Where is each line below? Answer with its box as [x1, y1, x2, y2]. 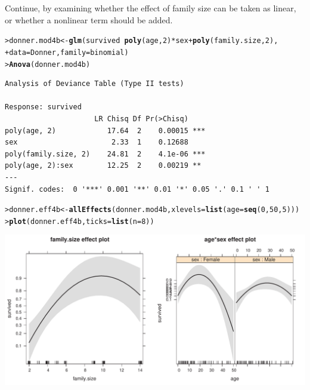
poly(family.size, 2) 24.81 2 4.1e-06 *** [5, 149, 206, 158]
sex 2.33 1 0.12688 [5, 138, 188, 147]
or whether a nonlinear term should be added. [5, 13, 173, 26]
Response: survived [5, 103, 82, 112]
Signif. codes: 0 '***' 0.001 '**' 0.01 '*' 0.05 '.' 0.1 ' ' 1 [5, 185, 269, 194]
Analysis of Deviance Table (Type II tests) [5, 79, 184, 88]
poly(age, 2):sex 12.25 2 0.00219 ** [5, 161, 201, 170]
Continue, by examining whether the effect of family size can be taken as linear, [5, 2, 296, 14]
